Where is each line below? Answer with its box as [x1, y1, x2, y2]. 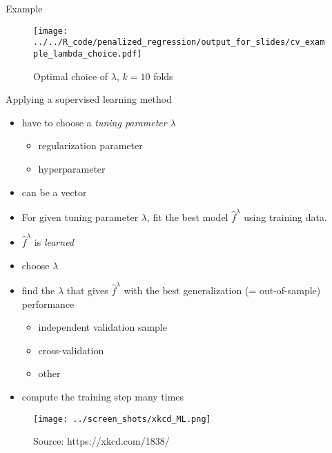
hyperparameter [38, 161, 106, 175]
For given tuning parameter [21, 209, 139, 224]
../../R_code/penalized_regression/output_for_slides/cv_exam [33, 37, 325, 48]
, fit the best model [146, 209, 228, 224]
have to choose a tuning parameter [21, 115, 167, 129]
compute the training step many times [21, 389, 184, 404]
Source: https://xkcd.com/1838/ [33, 434, 170, 448]
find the [21, 283, 55, 298]
